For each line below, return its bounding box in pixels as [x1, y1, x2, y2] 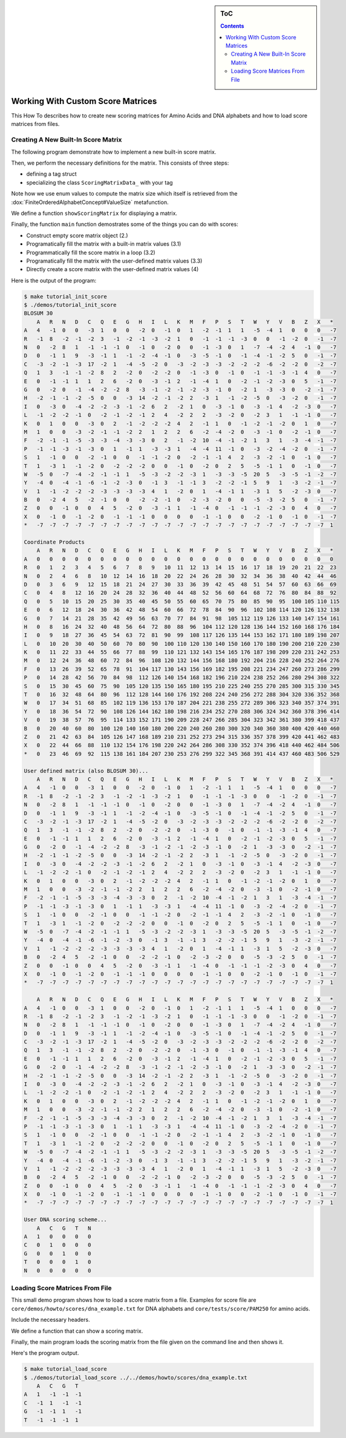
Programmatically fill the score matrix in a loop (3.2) [26, 249, 155, 256]
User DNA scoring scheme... [24, 1216, 107, 1223]
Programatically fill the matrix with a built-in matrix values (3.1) [26, 240, 181, 248]
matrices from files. [11, 120, 60, 128]
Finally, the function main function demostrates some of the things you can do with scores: [11, 221, 238, 228]
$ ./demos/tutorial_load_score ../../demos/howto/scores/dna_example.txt [24, 1374, 247, 1381]
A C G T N [36, 1224, 91, 1232]
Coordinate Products [24, 539, 85, 546]
